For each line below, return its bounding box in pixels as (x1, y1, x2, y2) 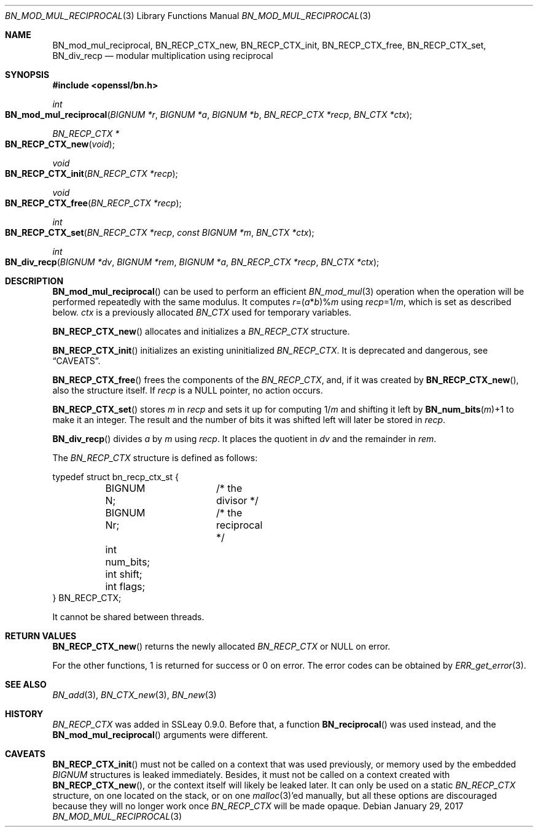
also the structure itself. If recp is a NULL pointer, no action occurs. (52, 385, 323, 395)
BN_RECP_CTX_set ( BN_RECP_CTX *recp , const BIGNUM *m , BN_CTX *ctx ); (5, 227, 314, 238)
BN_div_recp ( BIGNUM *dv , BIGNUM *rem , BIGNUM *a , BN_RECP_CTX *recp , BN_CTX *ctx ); (5, 257, 380, 267)
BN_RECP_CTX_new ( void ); (5, 139, 115, 149)
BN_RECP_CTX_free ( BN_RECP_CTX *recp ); (5, 198, 182, 208)
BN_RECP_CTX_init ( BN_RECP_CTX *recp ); (5, 168, 178, 179)
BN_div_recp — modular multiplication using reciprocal (52, 50, 273, 61)
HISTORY (5, 709, 44, 719)
